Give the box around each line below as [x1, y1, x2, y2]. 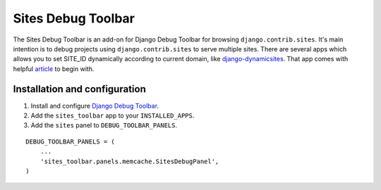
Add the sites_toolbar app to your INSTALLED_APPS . [30, 111, 195, 120]
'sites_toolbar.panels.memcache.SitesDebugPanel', [40, 157, 219, 165]
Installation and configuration [13, 83, 146, 95]
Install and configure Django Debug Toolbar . [30, 101, 159, 110]
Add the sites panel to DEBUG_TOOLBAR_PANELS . [30, 121, 178, 129]
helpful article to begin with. [13, 64, 95, 73]
